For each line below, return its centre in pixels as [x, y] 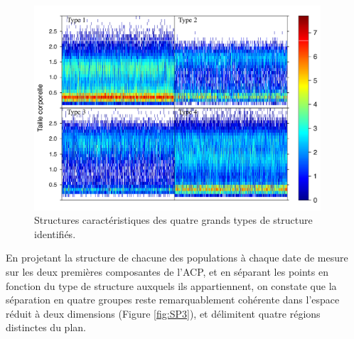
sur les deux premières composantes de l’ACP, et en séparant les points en [167, 271]
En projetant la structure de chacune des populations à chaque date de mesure [177, 258]
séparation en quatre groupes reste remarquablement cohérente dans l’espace [173, 300]
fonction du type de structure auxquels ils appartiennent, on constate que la [171, 285]
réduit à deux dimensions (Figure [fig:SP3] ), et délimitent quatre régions [163, 313]
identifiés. [55, 233]
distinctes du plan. [46, 327]
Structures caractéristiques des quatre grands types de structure [173, 220]
